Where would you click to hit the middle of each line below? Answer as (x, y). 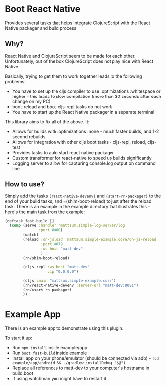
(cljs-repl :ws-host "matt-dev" (56, 267)
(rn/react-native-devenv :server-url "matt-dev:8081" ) (81, 285)
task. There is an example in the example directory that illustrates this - (78, 206)
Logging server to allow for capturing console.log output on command (84, 163)
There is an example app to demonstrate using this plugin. (64, 328)
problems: (15, 81)
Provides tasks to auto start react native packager (63, 152)
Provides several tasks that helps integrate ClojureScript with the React (78, 23)
